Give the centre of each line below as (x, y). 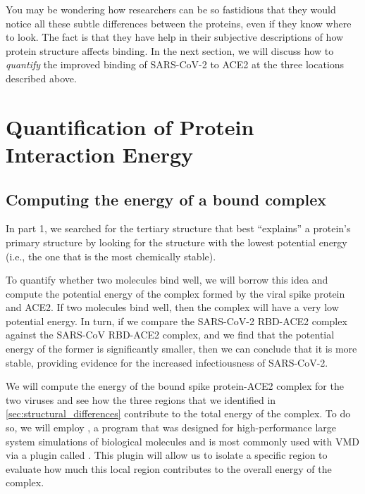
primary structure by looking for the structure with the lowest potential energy (177, 242)
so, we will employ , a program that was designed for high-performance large (171, 427)
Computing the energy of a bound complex (166, 199)
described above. (41, 78)
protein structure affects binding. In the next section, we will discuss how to (170, 50)
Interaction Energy (100, 154)
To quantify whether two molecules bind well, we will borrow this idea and (167, 280)
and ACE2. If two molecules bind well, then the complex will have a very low (172, 307)
